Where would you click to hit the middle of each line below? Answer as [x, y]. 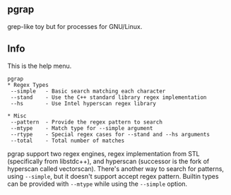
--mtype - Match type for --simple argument [82, 128]
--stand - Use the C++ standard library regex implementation [108, 97]
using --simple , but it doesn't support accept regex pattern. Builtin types [113, 176]
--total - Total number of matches [67, 141]
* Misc [17, 116]
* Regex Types [28, 85]
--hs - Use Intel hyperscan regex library [83, 103]
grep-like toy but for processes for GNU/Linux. [75, 26]
